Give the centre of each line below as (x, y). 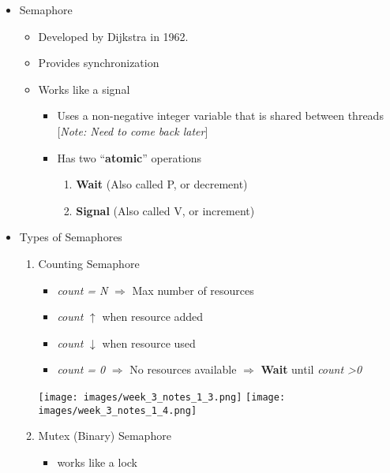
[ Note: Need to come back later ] (133, 130)
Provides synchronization (99, 63)
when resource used (149, 343)
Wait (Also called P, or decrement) (162, 184)
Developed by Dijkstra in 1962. (113, 36)
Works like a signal (84, 89)
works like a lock (97, 462)
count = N (82, 290)
